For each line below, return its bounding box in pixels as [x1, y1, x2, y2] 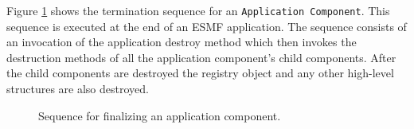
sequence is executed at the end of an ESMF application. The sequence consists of [6, 18, 407, 34]
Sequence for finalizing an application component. [38, 107, 281, 123]
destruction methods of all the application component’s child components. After [6, 49, 396, 65]
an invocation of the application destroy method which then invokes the [6, 33, 357, 50]
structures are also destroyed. [6, 80, 149, 97]
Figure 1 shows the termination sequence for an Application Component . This [6, 2, 390, 18]
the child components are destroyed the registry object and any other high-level [6, 64, 394, 81]
